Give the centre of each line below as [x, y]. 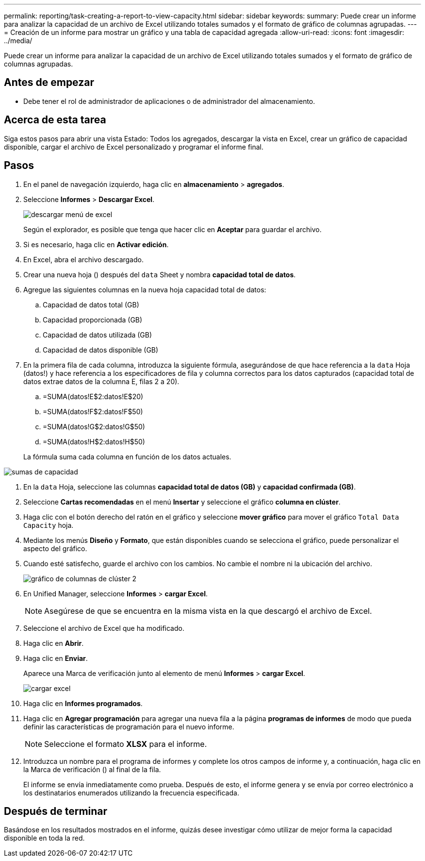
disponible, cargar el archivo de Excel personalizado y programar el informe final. [134, 147]
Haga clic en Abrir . [54, 643]
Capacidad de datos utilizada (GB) [98, 335]
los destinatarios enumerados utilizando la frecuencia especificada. [131, 793]
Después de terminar [56, 811]
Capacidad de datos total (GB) [91, 304]
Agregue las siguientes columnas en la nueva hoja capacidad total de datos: [145, 289]
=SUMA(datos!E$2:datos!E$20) [93, 396]
